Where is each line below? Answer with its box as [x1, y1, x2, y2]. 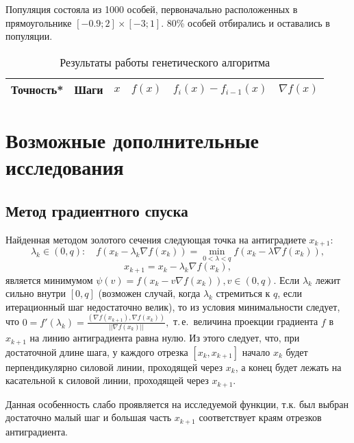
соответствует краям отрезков [199, 410, 322, 424]
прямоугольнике [5, 15, 72, 29]
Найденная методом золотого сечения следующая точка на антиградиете [5, 232, 306, 246]
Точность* [11, 81, 64, 97]
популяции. [5, 29, 53, 43]
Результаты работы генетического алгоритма [60, 53, 270, 70]
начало [242, 344, 270, 359]
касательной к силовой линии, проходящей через [5, 373, 209, 387]
